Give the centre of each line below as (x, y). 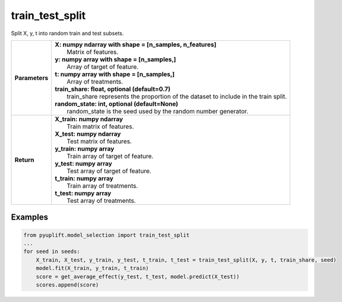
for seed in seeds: (52, 252)
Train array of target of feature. (110, 156)
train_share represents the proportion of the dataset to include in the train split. (177, 96)
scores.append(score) (67, 284)
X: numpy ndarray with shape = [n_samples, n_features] (136, 44)
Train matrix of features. (100, 126)
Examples (30, 217)
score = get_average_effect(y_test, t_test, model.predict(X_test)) (138, 276)
